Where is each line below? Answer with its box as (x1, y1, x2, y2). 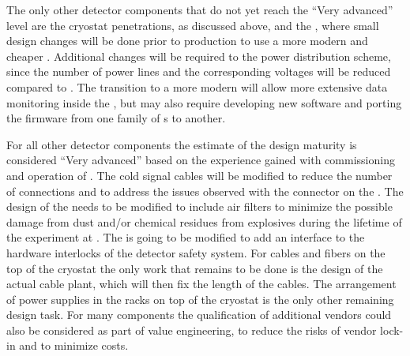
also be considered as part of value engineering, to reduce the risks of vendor (6, 321, 377, 338)
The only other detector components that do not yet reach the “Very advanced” (6, 2, 393, 17)
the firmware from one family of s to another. (6, 110, 226, 126)
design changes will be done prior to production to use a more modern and (6, 32, 368, 49)
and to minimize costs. (19, 337, 129, 354)
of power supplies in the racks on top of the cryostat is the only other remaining (6, 290, 394, 307)
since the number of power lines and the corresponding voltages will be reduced (6, 63, 391, 80)
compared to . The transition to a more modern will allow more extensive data (6, 78, 388, 95)
